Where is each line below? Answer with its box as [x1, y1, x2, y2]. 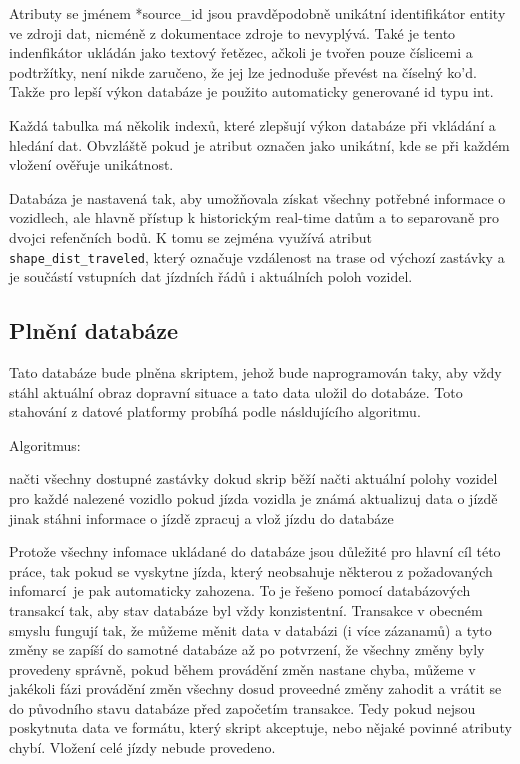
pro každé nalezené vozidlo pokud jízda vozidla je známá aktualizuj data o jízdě [9, 487, 498, 508]
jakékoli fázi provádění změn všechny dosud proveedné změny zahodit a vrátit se [9, 678, 502, 699]
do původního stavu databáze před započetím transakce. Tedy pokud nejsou [9, 697, 476, 718]
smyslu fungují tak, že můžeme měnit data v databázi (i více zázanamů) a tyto [9, 619, 492, 640]
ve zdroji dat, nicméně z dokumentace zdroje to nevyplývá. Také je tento [9, 22, 456, 43]
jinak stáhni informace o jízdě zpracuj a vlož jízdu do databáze [9, 507, 394, 528]
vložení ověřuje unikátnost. [9, 154, 174, 175]
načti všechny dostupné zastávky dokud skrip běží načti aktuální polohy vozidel [9, 468, 498, 489]
